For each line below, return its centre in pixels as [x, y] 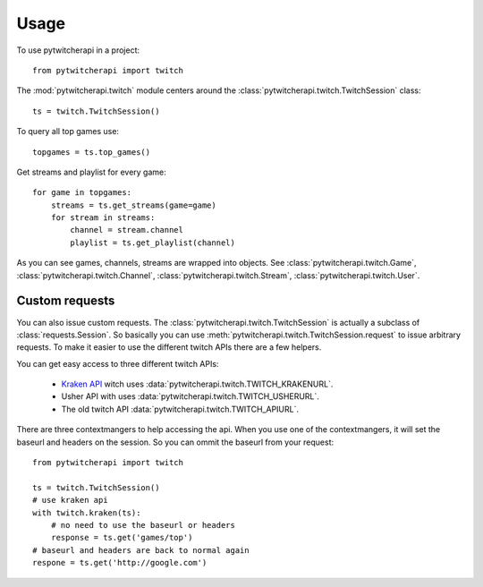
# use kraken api [70, 500]
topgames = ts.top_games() [92, 152]
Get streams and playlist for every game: [91, 172]
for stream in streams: [103, 218]
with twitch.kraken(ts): [87, 513]
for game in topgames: [82, 193]
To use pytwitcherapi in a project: [78, 50]
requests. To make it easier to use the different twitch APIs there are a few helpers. [169, 347]
